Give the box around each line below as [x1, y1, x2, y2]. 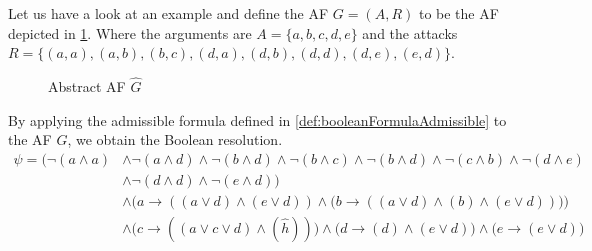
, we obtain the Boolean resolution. [67, 129, 283, 150]
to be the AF [418, 3, 499, 23]
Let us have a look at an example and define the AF [8, 3, 329, 23]
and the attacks [362, 22, 458, 43]
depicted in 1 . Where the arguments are [8, 22, 252, 43]
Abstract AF [48, 76, 126, 96]
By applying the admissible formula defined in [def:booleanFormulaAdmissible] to [8, 109, 507, 130]
